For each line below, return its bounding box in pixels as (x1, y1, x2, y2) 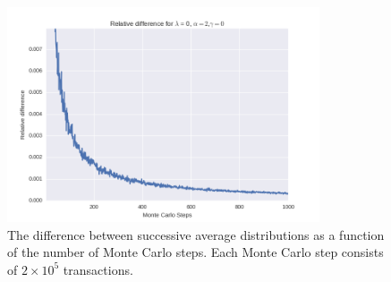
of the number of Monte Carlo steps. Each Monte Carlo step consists (7, 243, 384, 261)
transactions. (63, 260, 133, 278)
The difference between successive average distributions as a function (7, 225, 385, 244)
